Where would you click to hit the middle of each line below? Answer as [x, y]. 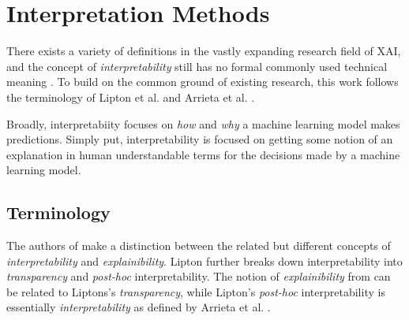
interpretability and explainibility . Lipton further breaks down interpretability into [204, 260]
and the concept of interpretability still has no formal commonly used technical [197, 66]
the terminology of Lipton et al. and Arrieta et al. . [131, 97]
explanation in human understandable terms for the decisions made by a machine [203, 154]
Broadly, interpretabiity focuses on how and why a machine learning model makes [203, 123]
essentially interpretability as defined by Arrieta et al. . [139, 307]
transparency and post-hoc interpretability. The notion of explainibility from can [199, 276]
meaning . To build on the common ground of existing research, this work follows [203, 82]
